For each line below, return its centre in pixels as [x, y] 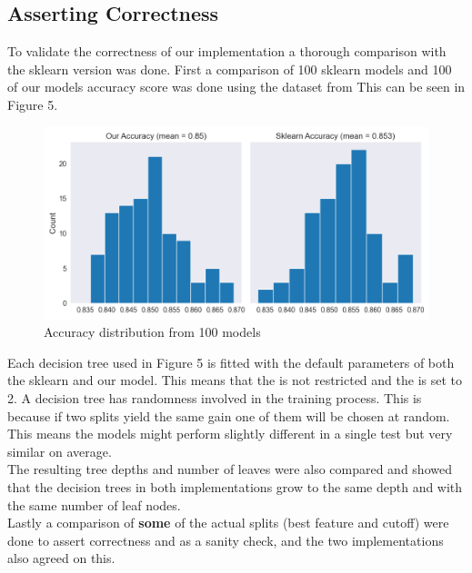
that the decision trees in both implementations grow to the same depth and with [235, 486]
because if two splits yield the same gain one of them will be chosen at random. [229, 415]
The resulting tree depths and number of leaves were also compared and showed [230, 469]
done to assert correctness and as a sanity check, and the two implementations [226, 540]
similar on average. [60, 451]
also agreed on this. [61, 558]
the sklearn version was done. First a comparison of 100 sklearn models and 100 [230, 69]
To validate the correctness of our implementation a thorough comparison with [227, 51]
